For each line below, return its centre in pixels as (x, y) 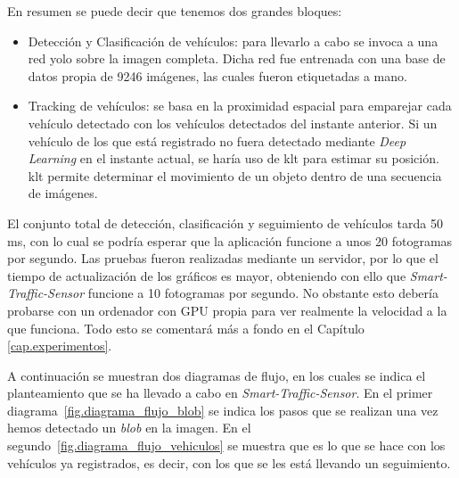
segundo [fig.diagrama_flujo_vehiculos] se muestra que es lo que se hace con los (226, 445)
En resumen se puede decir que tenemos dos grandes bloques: (175, 11)
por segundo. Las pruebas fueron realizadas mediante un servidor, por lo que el (223, 258)
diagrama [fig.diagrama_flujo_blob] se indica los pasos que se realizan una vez (223, 410)
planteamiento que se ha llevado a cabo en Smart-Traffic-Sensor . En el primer (220, 393)
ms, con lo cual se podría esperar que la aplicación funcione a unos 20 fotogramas (230, 240)
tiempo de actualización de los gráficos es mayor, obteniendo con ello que (207, 275)
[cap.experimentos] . (60, 346)
